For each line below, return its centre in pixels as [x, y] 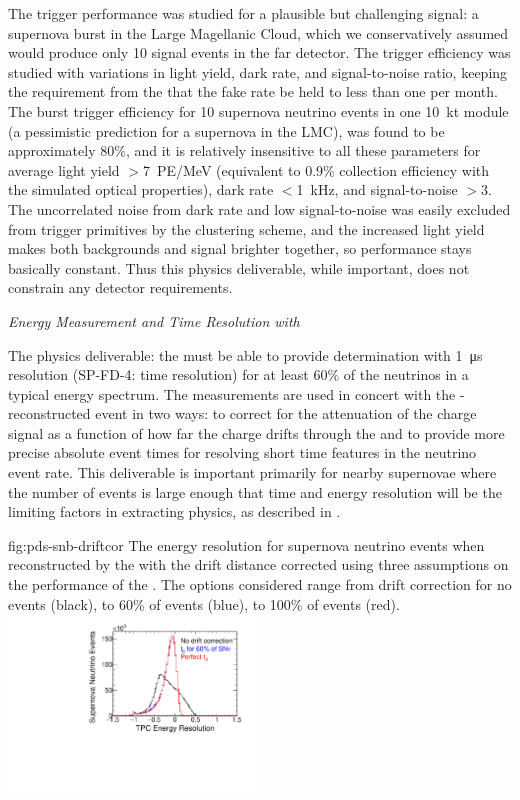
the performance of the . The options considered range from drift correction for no [260, 584]
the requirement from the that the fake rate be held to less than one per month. [253, 91]
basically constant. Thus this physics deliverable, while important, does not [239, 267]
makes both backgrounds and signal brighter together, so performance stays [240, 248]
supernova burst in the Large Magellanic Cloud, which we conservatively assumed [258, 32]
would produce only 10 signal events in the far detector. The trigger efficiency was [259, 52]
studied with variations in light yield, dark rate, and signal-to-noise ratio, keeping [258, 71]
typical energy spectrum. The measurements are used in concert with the [232, 393]
